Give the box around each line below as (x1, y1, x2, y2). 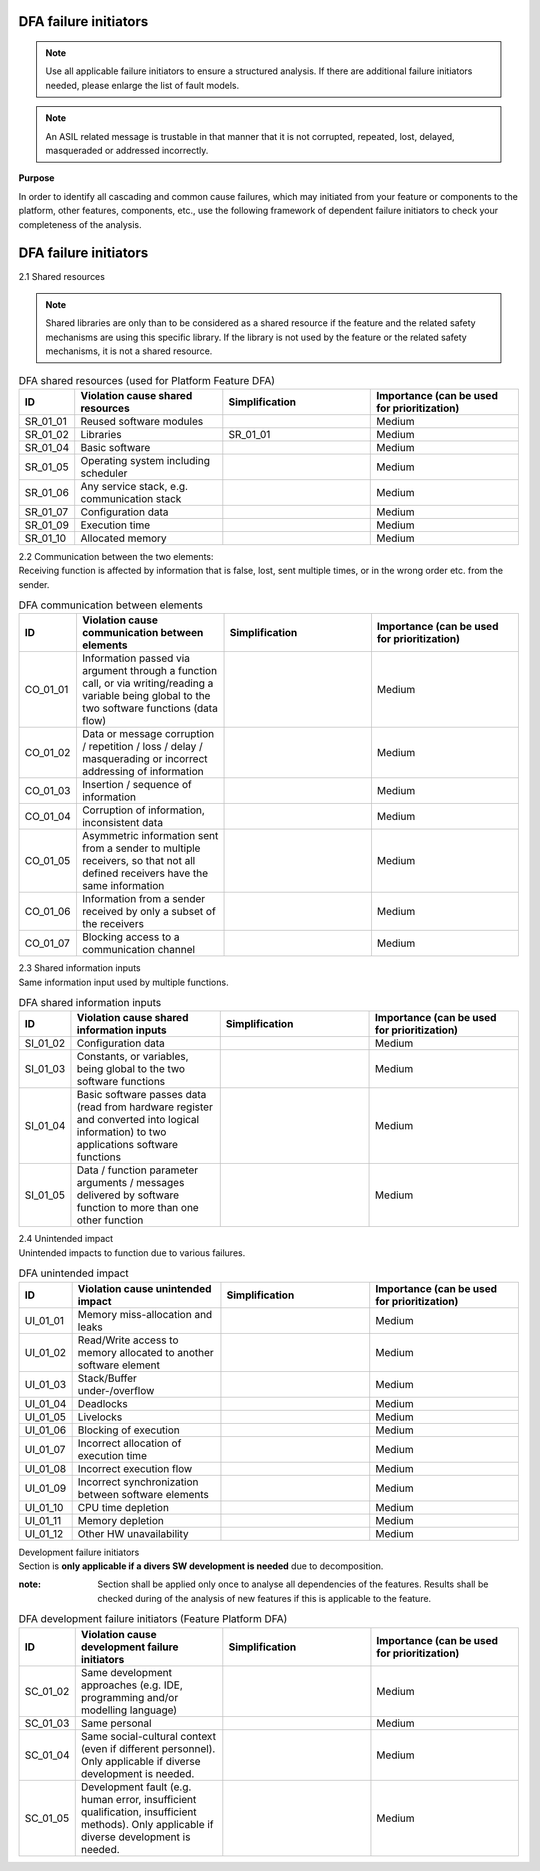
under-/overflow (77, 1383, 155, 1397)
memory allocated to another (77, 1345, 214, 1359)
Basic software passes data (76, 1088, 207, 1102)
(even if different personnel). (80, 1741, 216, 1755)
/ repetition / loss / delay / (81, 740, 204, 754)
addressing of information (81, 765, 204, 779)
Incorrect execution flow (77, 1461, 193, 1475)
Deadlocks (77, 1396, 129, 1410)
